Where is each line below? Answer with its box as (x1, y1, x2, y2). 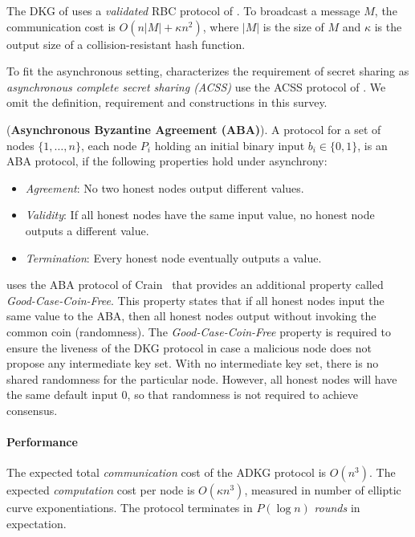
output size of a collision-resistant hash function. (6, 35, 246, 52)
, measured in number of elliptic (244, 482, 401, 498)
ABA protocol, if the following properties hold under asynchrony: (6, 153, 328, 169)
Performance (6, 433, 78, 450)
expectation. (6, 515, 67, 531)
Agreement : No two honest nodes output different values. (25, 179, 304, 196)
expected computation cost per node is (6, 482, 195, 498)
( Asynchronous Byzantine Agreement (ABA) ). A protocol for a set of (6, 120, 381, 137)
